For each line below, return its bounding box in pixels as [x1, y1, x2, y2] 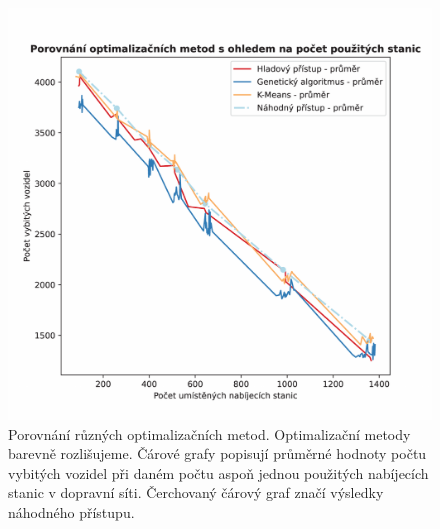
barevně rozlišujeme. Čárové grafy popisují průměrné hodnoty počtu [8, 443, 427, 464]
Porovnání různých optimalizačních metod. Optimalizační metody [8, 423, 411, 444]
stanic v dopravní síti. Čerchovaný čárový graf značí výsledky [8, 482, 384, 503]
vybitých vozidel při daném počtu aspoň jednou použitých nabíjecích [8, 462, 429, 483]
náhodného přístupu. [8, 501, 135, 522]
